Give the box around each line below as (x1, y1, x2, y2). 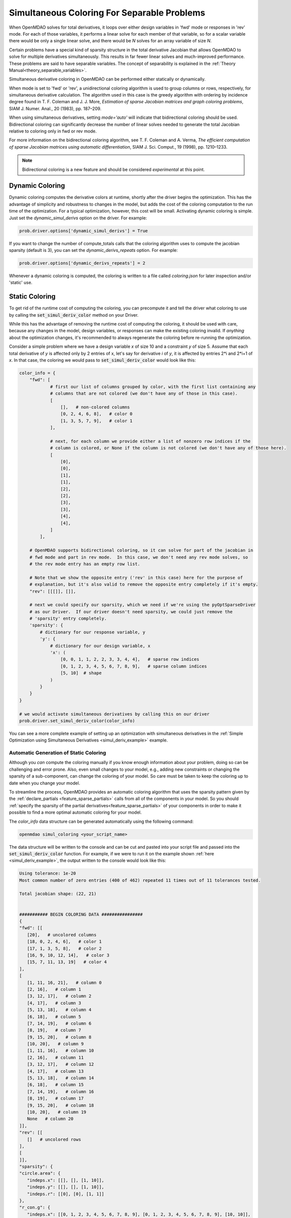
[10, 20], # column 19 (27, 1109, 86, 1115)
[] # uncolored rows (27, 1137, 81, 1142)
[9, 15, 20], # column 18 (27, 1103, 95, 1108)
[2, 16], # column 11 (27, 1055, 84, 1060)
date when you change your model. (9, 780, 80, 786)
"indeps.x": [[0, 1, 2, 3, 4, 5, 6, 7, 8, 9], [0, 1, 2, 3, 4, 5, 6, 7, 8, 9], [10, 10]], (27, 1211, 251, 1217)
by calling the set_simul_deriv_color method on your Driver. (9, 312, 139, 318)
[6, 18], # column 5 (27, 1014, 81, 1019)
